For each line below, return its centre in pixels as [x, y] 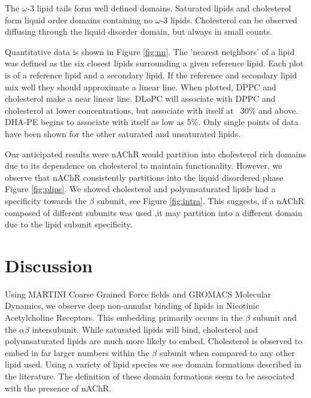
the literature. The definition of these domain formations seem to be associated [150, 376]
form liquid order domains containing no [79, 19]
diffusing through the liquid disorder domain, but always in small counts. [139, 31]
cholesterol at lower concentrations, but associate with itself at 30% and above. [152, 110]
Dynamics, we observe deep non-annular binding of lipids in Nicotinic [132, 306]
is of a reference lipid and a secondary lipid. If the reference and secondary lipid [151, 75]
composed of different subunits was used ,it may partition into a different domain [154, 212]
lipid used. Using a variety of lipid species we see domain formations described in [153, 364]
